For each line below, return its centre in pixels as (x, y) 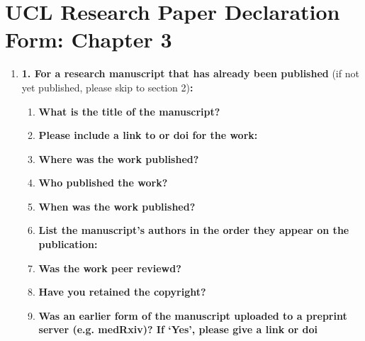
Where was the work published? (119, 158)
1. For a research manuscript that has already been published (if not (190, 73)
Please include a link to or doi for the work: (148, 135)
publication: (68, 244)
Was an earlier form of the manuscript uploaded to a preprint (193, 315)
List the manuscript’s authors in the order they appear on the (194, 230)
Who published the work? (103, 183)
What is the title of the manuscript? (129, 111)
